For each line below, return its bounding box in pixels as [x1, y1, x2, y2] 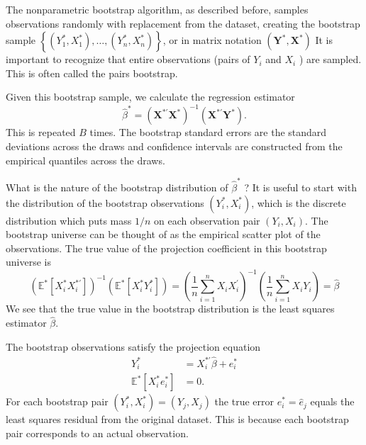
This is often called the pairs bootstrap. [6, 65, 178, 80]
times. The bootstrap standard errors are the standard [89, 125, 327, 140]
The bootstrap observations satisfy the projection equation [6, 339, 261, 354]
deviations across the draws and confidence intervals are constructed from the [6, 139, 343, 154]
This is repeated [6, 125, 76, 140]
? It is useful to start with [244, 179, 357, 194]
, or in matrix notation [162, 33, 262, 47]
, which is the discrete [251, 195, 346, 210]
